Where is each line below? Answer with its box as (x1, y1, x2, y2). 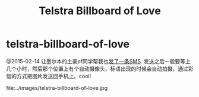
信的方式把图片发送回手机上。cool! (6, 72, 91, 79)
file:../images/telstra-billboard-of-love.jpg (6, 84, 108, 91)
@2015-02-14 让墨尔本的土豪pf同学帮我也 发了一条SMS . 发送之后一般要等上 (6, 57, 191, 64)
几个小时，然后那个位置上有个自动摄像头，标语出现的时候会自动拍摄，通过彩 (6, 65, 194, 72)
